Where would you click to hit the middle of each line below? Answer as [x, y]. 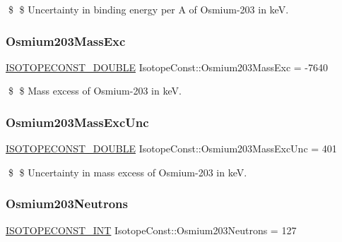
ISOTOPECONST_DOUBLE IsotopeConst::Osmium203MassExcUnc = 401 [171, 149]
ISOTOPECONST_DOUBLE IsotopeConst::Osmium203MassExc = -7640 [167, 67]
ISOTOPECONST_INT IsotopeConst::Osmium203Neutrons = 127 [151, 230]
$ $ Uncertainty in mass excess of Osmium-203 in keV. [128, 172]
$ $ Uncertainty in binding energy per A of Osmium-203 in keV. [148, 9]
